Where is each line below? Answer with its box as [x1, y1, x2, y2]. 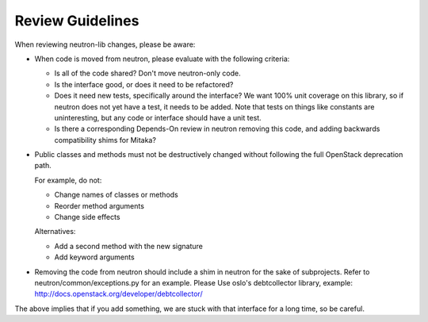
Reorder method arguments [54, 201, 144, 210]
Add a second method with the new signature [54, 241, 204, 251]
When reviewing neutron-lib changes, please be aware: [14, 40, 196, 49]
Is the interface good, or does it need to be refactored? [54, 79, 234, 89]
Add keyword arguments [54, 252, 135, 262]
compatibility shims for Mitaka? [54, 135, 156, 144]
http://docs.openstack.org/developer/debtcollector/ [34, 289, 203, 299]
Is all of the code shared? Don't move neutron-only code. [54, 68, 241, 79]
